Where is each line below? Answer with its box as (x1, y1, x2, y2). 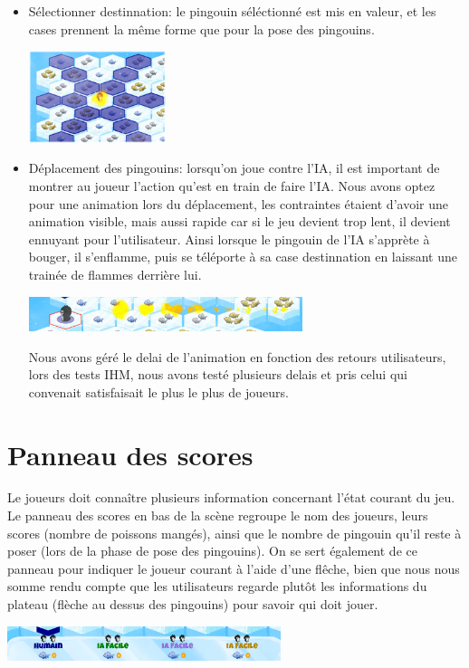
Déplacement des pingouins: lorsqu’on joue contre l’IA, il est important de (28, 158, 440, 177)
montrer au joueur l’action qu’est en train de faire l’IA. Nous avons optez (28, 177, 435, 196)
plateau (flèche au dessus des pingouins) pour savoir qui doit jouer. (7, 595, 378, 614)
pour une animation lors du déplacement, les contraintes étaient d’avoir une (28, 194, 448, 213)
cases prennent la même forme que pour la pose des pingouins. (28, 19, 375, 38)
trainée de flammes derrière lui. (28, 265, 202, 283)
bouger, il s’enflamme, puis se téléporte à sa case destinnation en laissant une (28, 247, 457, 266)
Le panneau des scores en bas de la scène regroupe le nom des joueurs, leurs (7, 506, 428, 525)
